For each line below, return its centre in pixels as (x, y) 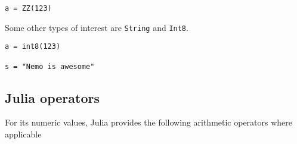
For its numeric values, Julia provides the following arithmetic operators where (149, 122)
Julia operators (52, 97)
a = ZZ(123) (28, 8)
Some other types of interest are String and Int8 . (97, 27)
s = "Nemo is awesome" (50, 66)
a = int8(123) (33, 47)
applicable (23, 134)
